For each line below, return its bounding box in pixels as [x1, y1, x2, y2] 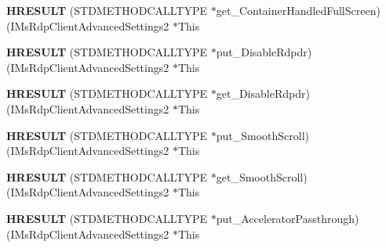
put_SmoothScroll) [216, 127, 310, 143]
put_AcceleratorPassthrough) [216, 210, 359, 226]
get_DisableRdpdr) [216, 85, 310, 102]
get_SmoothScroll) [216, 168, 308, 185]
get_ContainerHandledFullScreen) [216, 2, 381, 18]
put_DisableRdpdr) [216, 44, 312, 60]
